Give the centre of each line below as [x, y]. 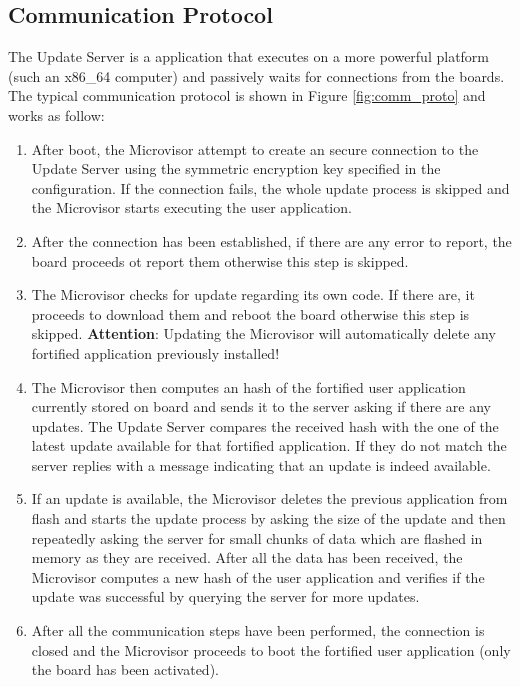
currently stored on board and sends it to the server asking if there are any [261, 406]
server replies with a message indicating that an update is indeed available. [261, 464]
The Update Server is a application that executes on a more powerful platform [249, 56]
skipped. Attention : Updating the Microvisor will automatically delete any [263, 333]
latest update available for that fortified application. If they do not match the [269, 445]
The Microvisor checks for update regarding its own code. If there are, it [253, 294]
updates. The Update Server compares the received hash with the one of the [265, 425]
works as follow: [56, 114]
